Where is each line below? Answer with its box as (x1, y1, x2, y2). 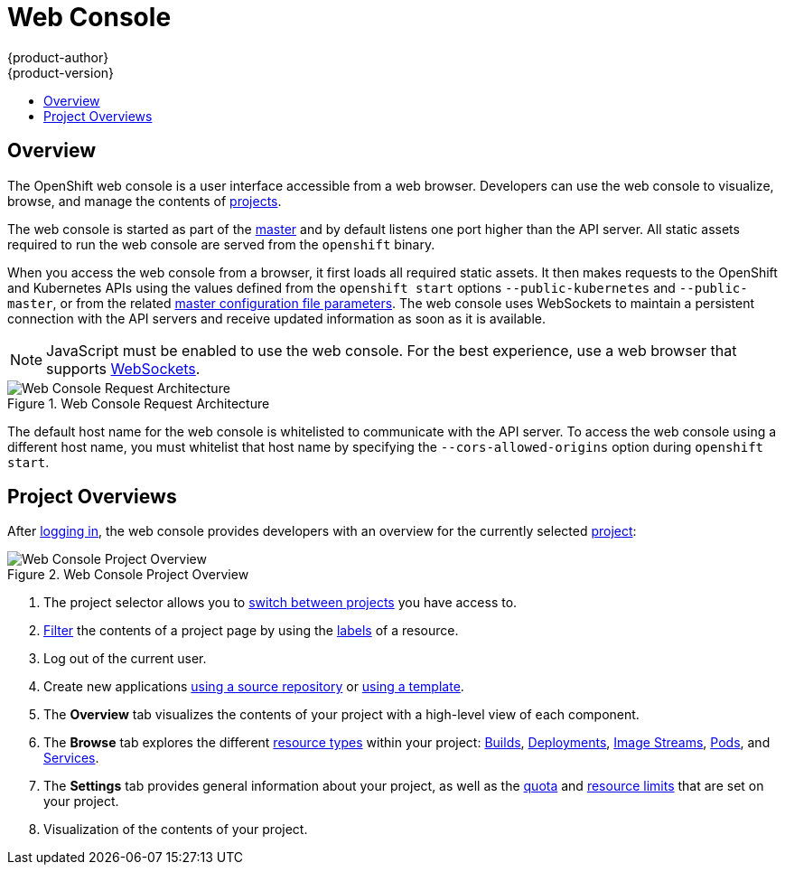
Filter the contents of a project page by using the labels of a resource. (43, 623, 459, 639)
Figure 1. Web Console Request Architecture (7, 395, 270, 411)
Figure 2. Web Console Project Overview (7, 567, 249, 583)
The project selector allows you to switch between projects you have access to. (43, 595, 518, 611)
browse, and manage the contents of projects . (7, 192, 282, 209)
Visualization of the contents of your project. (43, 821, 308, 838)
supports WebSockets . (46, 359, 201, 378)
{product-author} (7, 49, 109, 65)
